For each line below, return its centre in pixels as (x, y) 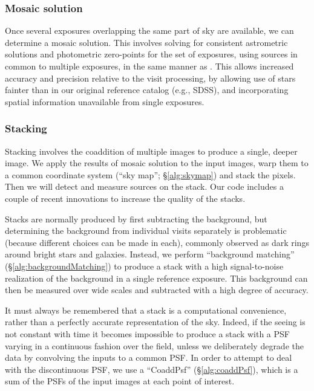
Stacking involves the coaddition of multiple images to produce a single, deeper (151, 151)
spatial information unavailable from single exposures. (105, 101)
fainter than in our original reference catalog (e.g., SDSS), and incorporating (147, 90)
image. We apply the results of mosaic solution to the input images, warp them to (157, 163)
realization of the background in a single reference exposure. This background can (156, 278)
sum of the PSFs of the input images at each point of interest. (120, 381)
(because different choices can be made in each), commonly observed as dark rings (157, 242)
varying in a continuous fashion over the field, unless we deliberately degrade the (154, 345)
